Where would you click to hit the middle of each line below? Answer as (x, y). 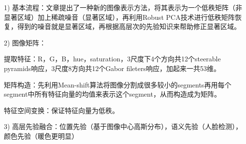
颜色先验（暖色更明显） (41, 136)
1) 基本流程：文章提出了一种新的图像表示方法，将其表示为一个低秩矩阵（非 (123, 7)
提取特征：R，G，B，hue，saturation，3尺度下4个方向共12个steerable (112, 59)
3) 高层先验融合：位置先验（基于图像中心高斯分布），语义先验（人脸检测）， (123, 126)
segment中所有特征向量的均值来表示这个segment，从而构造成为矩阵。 (112, 94)
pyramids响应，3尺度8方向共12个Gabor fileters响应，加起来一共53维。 (112, 68)
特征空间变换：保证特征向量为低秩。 (61, 110)
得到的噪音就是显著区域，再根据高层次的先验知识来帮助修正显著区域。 (129, 26)
